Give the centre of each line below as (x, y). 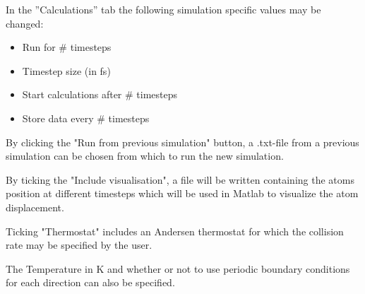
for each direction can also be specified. (90, 282)
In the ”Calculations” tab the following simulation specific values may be (163, 9)
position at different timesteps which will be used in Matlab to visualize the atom (182, 193)
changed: (25, 23)
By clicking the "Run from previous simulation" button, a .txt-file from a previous (182, 142)
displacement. (35, 207)
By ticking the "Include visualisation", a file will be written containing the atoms (180, 179)
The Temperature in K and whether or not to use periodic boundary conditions (178, 268)
